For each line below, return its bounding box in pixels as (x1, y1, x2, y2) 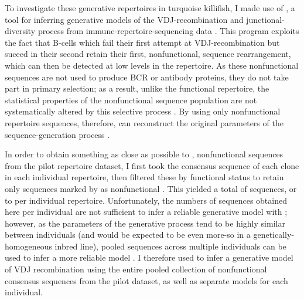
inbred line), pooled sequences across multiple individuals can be (54, 240, 286, 252)
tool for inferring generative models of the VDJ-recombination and (5, 13, 244, 25)
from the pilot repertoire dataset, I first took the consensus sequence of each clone (5, 159, 299, 171)
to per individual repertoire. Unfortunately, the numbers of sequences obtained (5, 194, 287, 206)
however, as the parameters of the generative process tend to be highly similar (5, 217, 285, 229)
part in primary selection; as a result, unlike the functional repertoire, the (5, 82, 269, 95)
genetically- (253, 228, 295, 241)
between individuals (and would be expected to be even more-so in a (5, 228, 251, 241)
